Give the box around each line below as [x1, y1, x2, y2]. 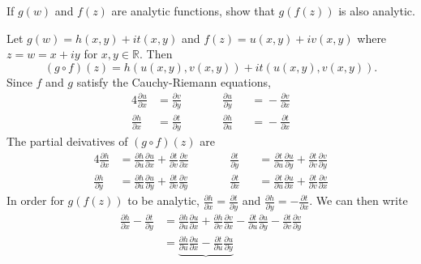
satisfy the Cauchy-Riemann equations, [76, 73, 271, 90]
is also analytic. [338, 2, 415, 19]
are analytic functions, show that [111, 2, 275, 19]
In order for [6, 192, 64, 209]
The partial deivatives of [6, 133, 128, 150]
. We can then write [309, 192, 408, 209]
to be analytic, [127, 192, 200, 209]
